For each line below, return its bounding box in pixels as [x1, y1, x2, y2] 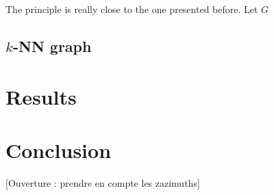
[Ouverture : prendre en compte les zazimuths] [5, 175, 200, 190]
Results [5, 82, 77, 110]
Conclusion [5, 135, 112, 164]
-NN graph [12, 35, 92, 56]
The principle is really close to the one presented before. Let [5, 2, 258, 16]
